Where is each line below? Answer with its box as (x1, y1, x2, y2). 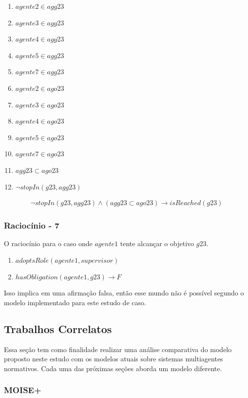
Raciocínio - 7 (4, 219, 59, 231)
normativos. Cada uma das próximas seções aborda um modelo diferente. (4, 363, 222, 373)
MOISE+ (4, 384, 41, 396)
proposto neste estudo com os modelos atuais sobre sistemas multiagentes (4, 354, 223, 364)
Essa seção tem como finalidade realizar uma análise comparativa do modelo (4, 344, 232, 354)
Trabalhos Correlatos (4, 321, 112, 336)
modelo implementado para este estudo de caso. (4, 297, 146, 307)
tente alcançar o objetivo (120, 238, 194, 249)
